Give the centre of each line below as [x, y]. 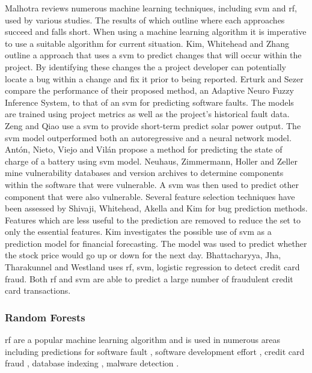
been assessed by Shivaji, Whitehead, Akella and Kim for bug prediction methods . [156, 208]
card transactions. [38, 290]
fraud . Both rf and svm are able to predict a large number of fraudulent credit [149, 278]
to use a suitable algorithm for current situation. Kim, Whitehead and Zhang [147, 43]
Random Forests [45, 317]
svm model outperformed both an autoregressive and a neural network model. [148, 137]
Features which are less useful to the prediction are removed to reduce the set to [153, 220]
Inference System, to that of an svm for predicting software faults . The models [149, 102]
